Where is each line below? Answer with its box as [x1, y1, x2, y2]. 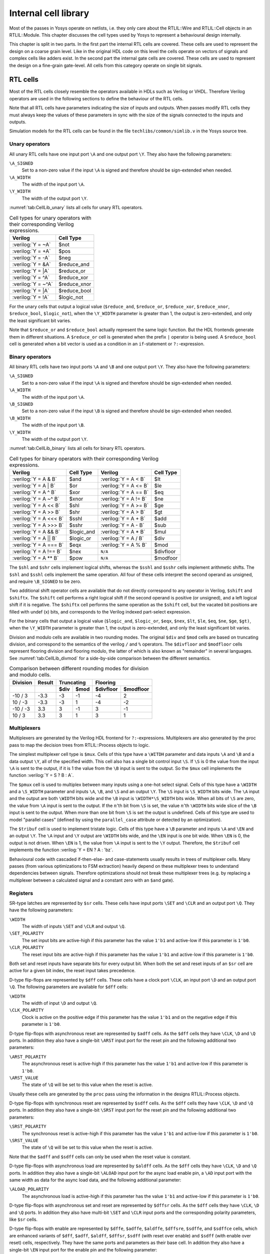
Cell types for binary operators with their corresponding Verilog [9, 455, 158, 462]
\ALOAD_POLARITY [9, 1186, 49, 1192]
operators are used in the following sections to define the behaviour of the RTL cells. [9, 95, 183, 101]
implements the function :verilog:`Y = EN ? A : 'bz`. [9, 847, 113, 853]
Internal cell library [9, 8, 89, 19]
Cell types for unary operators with [9, 214, 92, 221]
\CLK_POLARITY [9, 1007, 44, 1013]
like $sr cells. [9, 1216, 37, 1222]
